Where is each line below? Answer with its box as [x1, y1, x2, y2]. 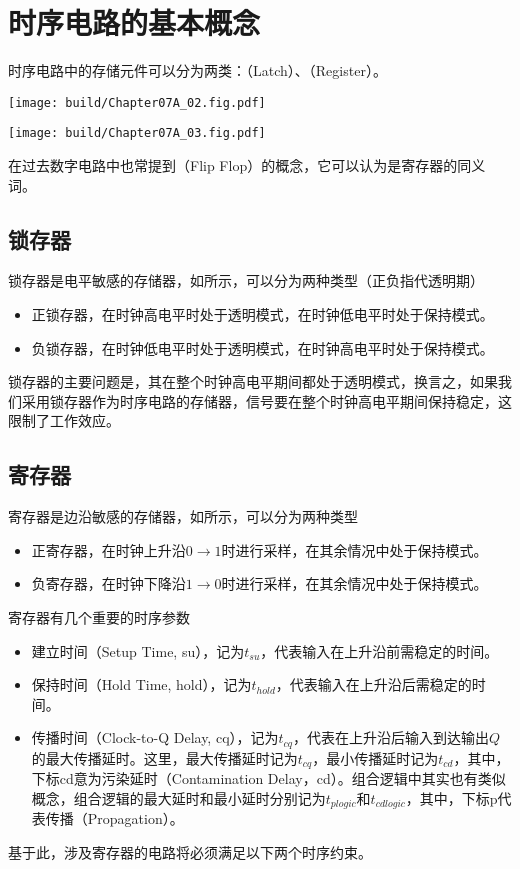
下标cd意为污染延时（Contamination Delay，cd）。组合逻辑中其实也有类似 [31, 768, 506, 789]
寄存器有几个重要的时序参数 [8, 606, 190, 627]
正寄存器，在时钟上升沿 [31, 539, 186, 560]
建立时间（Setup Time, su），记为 [31, 640, 245, 661]
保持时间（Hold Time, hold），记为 [31, 674, 252, 695]
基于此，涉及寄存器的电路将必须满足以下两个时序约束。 [8, 841, 372, 862]
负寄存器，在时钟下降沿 [31, 573, 186, 594]
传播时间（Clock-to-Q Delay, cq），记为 [31, 727, 279, 748]
